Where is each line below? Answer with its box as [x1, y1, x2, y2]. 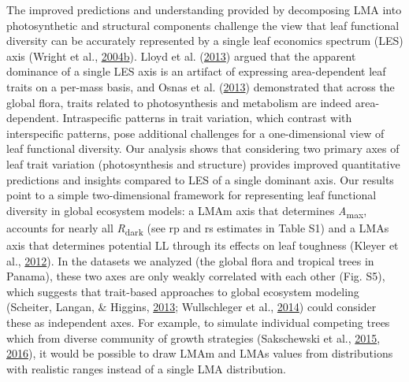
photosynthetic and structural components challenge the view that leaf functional [6, 17, 400, 33]
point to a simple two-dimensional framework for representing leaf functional [6, 187, 377, 203]
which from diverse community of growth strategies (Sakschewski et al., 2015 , [6, 329, 381, 346]
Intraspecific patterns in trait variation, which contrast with [62, 109, 352, 126]
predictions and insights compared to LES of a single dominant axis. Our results [6, 171, 394, 187]
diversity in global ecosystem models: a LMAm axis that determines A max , [6, 202, 367, 221]
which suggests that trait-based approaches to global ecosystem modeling [6, 283, 359, 299]
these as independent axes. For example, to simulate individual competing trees [6, 313, 390, 330]
